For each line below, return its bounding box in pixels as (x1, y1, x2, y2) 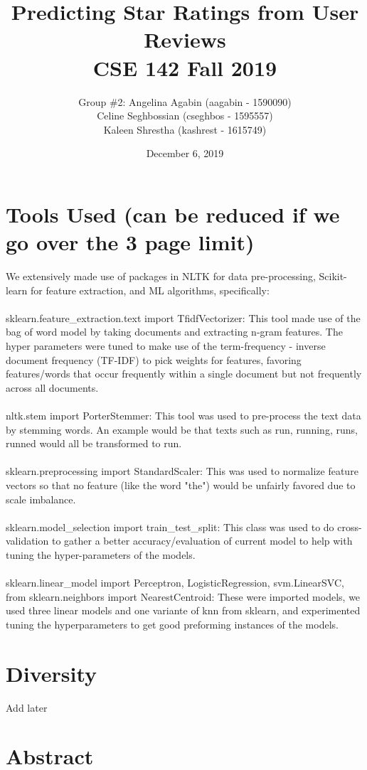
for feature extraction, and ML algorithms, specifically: (31, 282, 270, 297)
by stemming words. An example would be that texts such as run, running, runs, (6, 422, 358, 437)
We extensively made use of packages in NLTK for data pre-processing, (6, 269, 316, 283)
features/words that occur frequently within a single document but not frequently (6, 366, 362, 381)
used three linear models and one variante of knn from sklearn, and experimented (6, 603, 361, 618)
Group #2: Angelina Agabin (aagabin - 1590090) (78, 94, 292, 109)
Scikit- (319, 269, 347, 283)
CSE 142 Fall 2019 (92, 53, 277, 82)
